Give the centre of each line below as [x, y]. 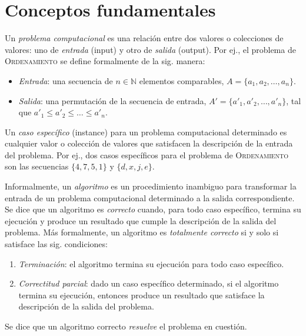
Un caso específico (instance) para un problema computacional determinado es [146, 132]
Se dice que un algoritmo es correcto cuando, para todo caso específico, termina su [153, 209]
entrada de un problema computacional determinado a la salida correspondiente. [150, 197]
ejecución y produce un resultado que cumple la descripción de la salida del [141, 220]
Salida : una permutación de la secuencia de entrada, [112, 100]
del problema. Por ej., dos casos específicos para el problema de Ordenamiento [147, 154]
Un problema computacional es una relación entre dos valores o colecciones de [144, 38]
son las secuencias [37, 166]
